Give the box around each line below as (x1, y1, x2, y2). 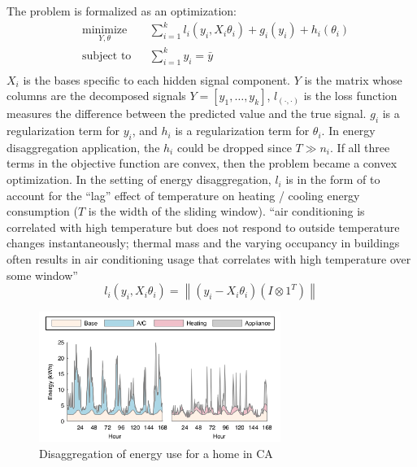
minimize (82, 24, 128, 37)
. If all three (330, 138, 390, 155)
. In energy (321, 122, 376, 139)
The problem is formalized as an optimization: (7, 2, 237, 19)
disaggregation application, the (7, 138, 160, 155)
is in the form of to (285, 171, 380, 188)
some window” (7, 266, 78, 283)
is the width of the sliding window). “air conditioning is (88, 203, 365, 220)
